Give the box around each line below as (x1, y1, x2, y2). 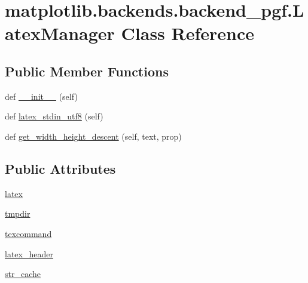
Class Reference (121, 21, 255, 45)
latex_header (5, 247, 53, 260)
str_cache (5, 267, 41, 280)
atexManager (5, 21, 115, 45)
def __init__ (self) (5, 90, 78, 102)
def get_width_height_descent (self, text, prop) (5, 130, 182, 142)
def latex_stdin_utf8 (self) (5, 110, 103, 122)
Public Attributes (5, 159, 116, 177)
